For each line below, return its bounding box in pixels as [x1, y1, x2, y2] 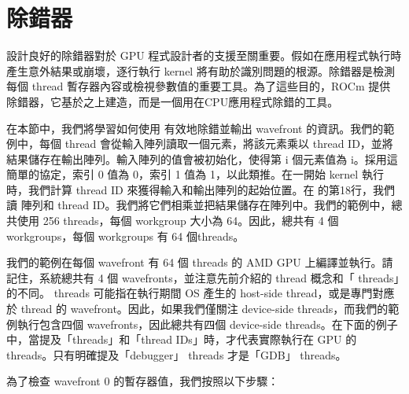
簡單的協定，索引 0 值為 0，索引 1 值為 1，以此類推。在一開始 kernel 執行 [6, 166, 384, 182]
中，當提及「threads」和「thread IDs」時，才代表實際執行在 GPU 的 [6, 331, 357, 348]
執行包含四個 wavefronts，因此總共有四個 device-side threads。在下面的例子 [17, 315, 398, 332]
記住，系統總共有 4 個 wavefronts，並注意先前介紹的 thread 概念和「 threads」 [6, 269, 400, 285]
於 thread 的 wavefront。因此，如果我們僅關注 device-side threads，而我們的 [6, 300, 389, 317]
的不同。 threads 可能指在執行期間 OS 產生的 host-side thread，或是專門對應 [6, 285, 395, 301]
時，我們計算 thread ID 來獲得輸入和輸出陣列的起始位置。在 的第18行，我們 [6, 181, 396, 197]
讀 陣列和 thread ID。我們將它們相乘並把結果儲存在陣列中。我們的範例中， [6, 197, 392, 213]
